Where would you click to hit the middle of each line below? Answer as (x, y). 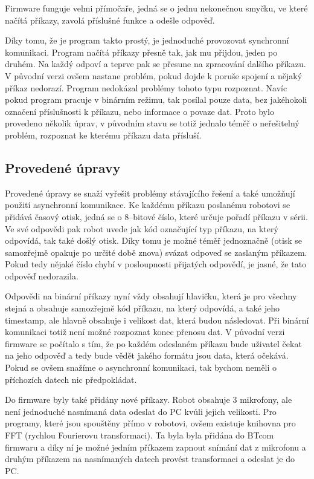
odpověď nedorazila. (42, 275)
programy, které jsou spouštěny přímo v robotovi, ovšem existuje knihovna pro (150, 423)
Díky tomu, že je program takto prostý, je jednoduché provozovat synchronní (147, 40)
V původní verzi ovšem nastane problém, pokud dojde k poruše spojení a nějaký (154, 75)
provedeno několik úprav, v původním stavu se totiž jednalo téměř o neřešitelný (152, 123)
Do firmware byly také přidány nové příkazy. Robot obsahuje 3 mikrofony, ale (149, 399)
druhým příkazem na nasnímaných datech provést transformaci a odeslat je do (150, 459)
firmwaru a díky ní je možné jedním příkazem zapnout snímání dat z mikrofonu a (155, 447)
